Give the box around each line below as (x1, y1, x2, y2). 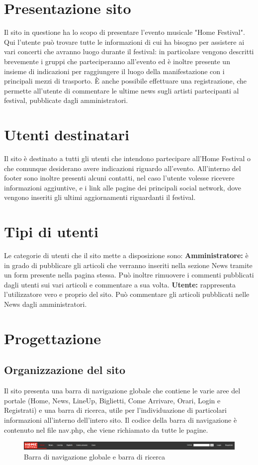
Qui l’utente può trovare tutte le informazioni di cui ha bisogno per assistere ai (4, 36, 245, 47)
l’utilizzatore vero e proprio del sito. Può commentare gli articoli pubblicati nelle (4, 289, 250, 299)
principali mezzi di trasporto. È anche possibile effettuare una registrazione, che (4, 76, 247, 86)
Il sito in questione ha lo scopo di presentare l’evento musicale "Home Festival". (4, 27, 245, 37)
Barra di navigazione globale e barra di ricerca (24, 451, 165, 462)
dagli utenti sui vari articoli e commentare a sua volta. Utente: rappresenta (4, 279, 236, 289)
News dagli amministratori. (4, 299, 87, 309)
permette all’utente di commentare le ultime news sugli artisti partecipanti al (4, 85, 239, 95)
